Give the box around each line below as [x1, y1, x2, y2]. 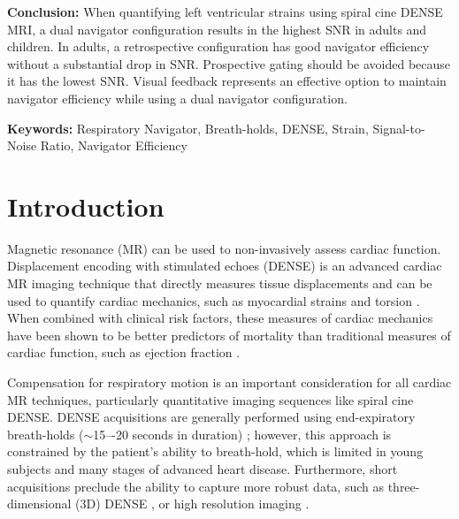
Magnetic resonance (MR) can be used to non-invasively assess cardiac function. [7, 239, 441, 257]
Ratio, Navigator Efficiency [40, 136, 187, 155]
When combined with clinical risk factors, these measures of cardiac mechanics [7, 309, 433, 327]
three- [387, 477, 420, 495]
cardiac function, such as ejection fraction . [7, 343, 241, 362]
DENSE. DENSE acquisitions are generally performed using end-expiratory [7, 408, 416, 426]
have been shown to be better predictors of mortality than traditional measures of [7, 325, 451, 344]
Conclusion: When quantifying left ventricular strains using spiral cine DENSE [7, 3, 443, 20]
